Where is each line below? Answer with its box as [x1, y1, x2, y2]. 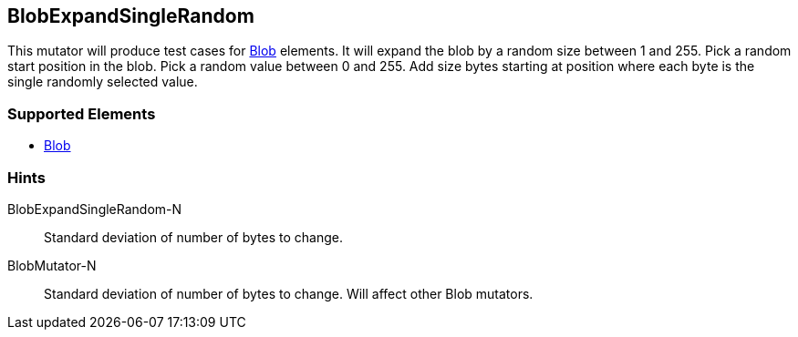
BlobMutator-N [7, 257, 97, 273]
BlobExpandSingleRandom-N [7, 200, 182, 217]
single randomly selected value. [7, 74, 198, 90]
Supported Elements [7, 104, 156, 123]
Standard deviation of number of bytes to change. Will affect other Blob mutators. [44, 285, 534, 301]
